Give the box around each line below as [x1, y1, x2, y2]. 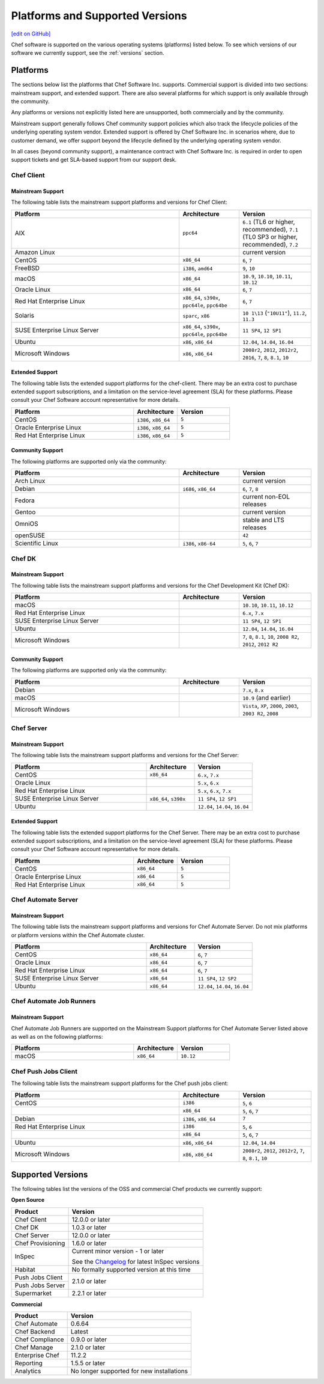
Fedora [14, 496, 35, 505]
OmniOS [14, 520, 38, 528]
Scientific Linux [14, 539, 58, 547]
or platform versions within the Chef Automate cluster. [11, 931, 145, 938]
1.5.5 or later [70, 1359, 106, 1368]
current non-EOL [242, 493, 290, 501]
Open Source [11, 1196, 45, 1204]
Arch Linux [14, 477, 46, 485]
